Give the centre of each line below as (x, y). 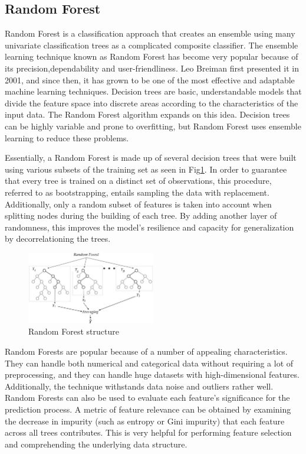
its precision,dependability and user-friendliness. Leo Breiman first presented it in (152, 68)
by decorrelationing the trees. (58, 239)
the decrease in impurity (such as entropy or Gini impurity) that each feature (145, 421)
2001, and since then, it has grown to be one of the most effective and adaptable (150, 80)
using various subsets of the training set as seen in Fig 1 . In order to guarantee (146, 169)
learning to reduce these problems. (67, 137)
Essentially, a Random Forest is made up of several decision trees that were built (151, 158)
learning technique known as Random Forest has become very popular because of (152, 56)
